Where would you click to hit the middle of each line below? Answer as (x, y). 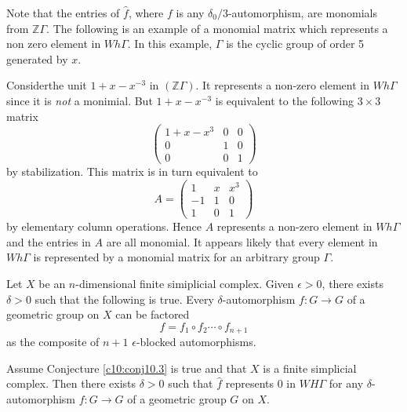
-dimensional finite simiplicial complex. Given (185, 284)
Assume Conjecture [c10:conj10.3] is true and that (127, 368)
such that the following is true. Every (124, 299)
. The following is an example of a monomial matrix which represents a (217, 28)
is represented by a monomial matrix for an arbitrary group (176, 257)
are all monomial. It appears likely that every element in (242, 241)
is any (190, 13)
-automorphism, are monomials (302, 13)
